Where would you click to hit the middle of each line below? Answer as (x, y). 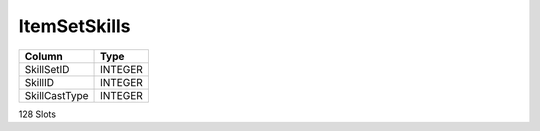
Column (44, 56)
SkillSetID (47, 69)
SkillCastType (56, 95)
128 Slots (37, 114)
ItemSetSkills (74, 26)
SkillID (39, 82)
